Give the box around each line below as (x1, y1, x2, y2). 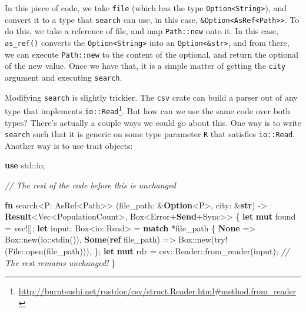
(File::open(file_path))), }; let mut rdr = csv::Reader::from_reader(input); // (5, 244, 290, 257)
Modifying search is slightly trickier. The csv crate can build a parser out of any (5, 91, 298, 103)
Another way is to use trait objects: (5, 139, 133, 151)
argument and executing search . (5, 71, 122, 83)
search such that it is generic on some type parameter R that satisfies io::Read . (5, 128, 295, 140)
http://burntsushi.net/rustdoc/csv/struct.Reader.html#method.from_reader (18, 285, 297, 297)
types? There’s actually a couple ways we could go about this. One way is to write (5, 116, 302, 128)
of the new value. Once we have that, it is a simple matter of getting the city (5, 59, 286, 72)
